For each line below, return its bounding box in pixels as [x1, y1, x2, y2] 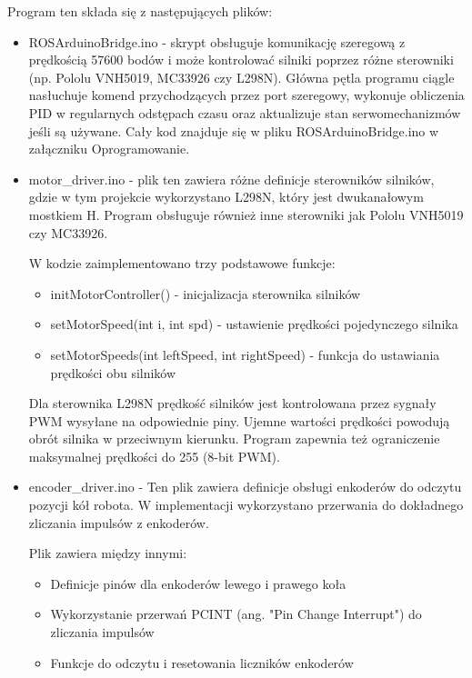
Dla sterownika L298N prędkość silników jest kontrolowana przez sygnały [28, 394, 437, 413]
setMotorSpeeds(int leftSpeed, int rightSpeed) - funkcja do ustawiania [50, 344, 440, 364]
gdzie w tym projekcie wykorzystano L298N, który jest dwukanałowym [28, 187, 424, 206]
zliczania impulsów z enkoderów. [28, 513, 209, 532]
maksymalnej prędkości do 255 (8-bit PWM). [28, 446, 280, 465]
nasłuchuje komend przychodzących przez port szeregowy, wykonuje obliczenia [28, 85, 465, 105]
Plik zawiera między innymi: [28, 543, 187, 563]
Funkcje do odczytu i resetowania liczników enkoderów [50, 653, 354, 672]
